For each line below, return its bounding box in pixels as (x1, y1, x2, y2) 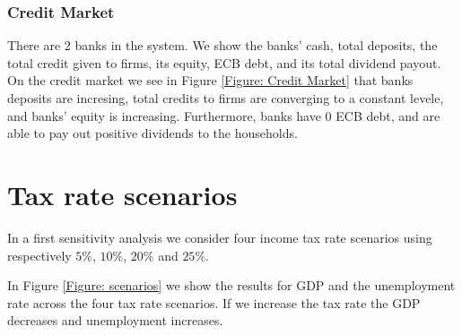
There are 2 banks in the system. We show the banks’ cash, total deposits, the (7, 36, 438, 55)
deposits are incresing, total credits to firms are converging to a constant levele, (7, 89, 444, 107)
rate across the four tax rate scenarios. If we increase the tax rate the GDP (7, 293, 421, 312)
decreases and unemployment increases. (7, 311, 223, 330)
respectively (7, 245, 72, 264)
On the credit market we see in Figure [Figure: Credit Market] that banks (7, 71, 414, 90)
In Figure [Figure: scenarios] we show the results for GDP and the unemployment (7, 276, 456, 295)
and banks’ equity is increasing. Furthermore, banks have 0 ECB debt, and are (7, 106, 440, 125)
